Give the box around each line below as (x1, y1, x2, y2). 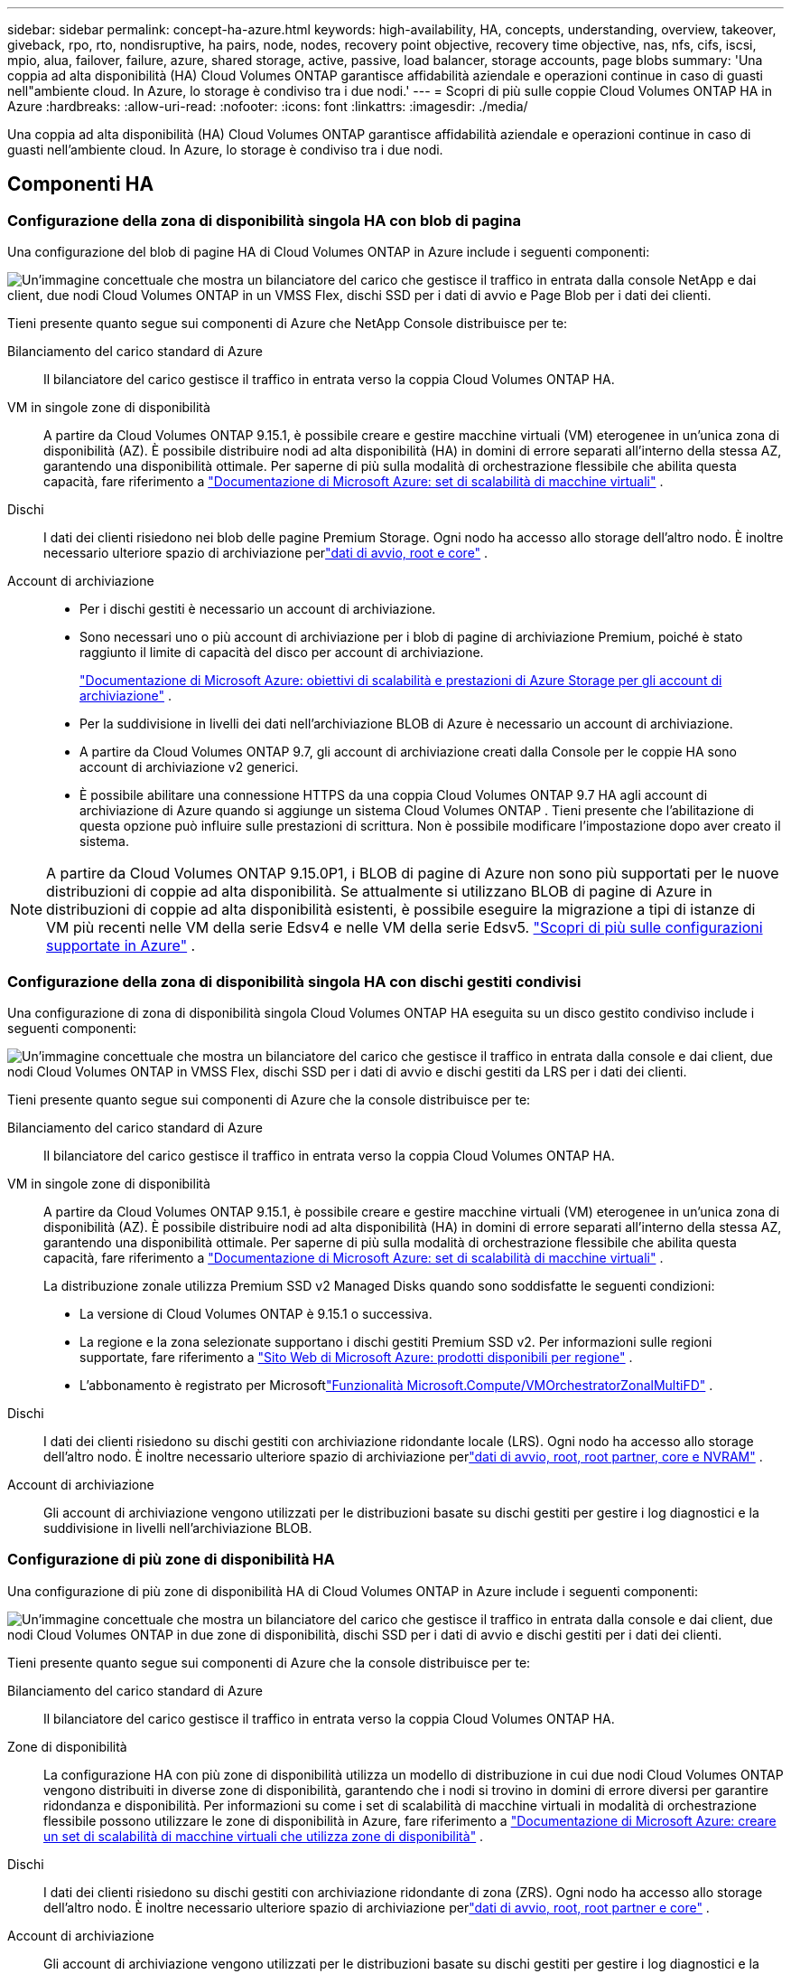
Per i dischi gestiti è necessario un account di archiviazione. (79, 601, 436, 617)
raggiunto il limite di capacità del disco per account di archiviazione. (79, 644, 484, 661)
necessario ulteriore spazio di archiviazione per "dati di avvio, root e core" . (43, 545, 489, 561)
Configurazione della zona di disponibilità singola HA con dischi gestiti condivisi (7, 972, 582, 991)
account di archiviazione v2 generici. (79, 759, 299, 775)
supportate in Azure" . (46, 936, 196, 955)
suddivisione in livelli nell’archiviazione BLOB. (43, 1519, 312, 1536)
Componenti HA (7, 173, 154, 196)
